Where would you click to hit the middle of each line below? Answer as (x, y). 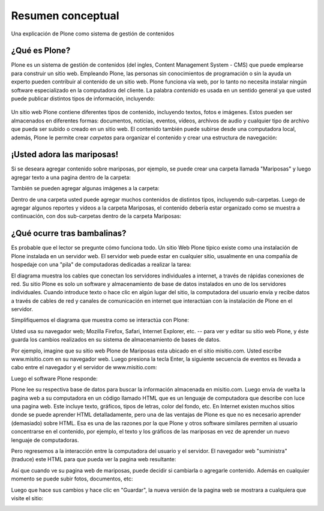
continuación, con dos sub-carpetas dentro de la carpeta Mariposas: (96, 216)
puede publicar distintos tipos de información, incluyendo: (83, 98)
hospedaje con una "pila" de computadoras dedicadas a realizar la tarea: (101, 265)
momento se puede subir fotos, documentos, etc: (72, 479)
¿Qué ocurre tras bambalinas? (69, 233)
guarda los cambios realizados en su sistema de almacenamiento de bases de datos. (116, 340)
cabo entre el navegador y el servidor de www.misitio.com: (84, 367)
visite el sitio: (27, 498)
